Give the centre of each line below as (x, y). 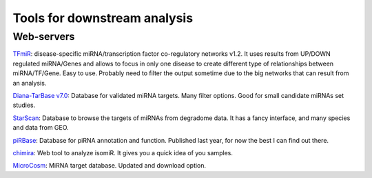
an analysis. (30, 83)
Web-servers (44, 37)
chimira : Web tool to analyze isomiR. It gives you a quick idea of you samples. (123, 152)
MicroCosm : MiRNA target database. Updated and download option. (110, 166)
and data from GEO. (41, 128)
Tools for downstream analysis (103, 18)
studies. (24, 105)
